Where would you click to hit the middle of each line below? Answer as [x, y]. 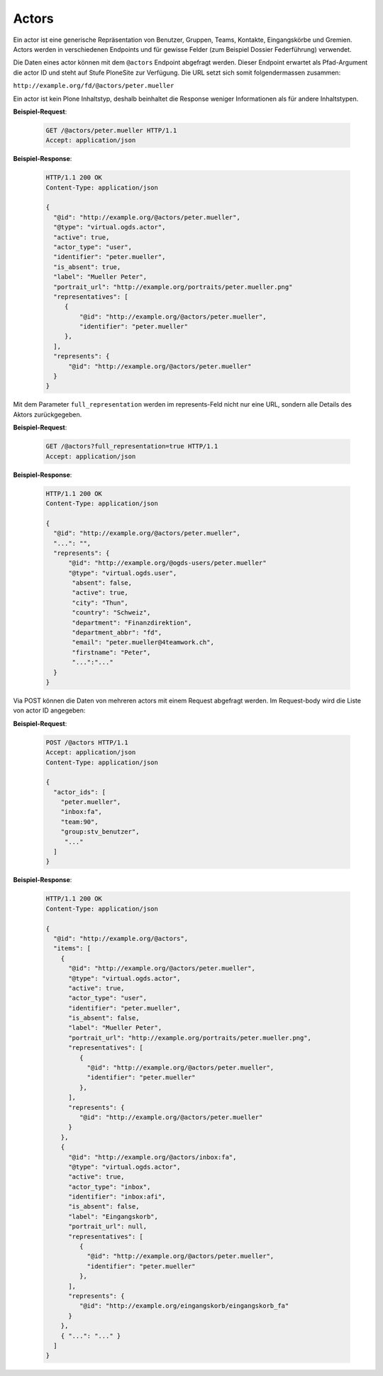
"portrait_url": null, [108, 1227]
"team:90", [79, 822]
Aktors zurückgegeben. [48, 414]
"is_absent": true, [87, 267]
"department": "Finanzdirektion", [132, 622]
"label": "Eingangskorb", [113, 1216]
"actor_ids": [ [80, 792]
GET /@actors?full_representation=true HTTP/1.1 [132, 446]
